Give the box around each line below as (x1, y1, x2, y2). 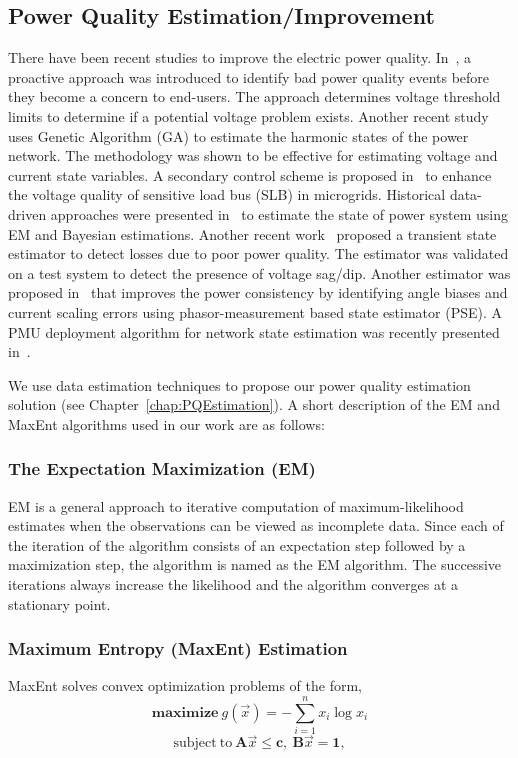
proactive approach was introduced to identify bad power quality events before (8, 66, 490, 87)
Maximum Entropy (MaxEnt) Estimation (8, 636, 348, 661)
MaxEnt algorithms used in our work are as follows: (8, 413, 325, 434)
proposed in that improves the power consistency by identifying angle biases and (8, 282, 508, 303)
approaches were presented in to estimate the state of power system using (50, 203, 508, 224)
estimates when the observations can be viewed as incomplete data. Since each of (8, 515, 504, 536)
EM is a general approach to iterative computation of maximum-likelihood (8, 495, 464, 516)
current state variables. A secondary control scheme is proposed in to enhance (8, 164, 492, 185)
